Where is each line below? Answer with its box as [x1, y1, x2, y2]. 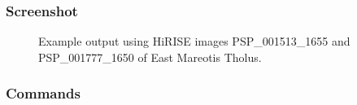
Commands [6, 83, 81, 103]
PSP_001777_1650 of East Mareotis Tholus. [38, 48, 262, 65]
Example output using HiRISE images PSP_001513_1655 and [38, 33, 350, 50]
